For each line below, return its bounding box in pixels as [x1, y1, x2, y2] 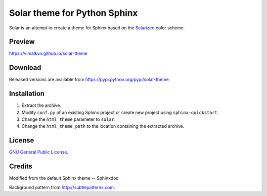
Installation [9, 90, 44, 98]
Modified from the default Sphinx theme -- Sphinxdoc [9, 175, 119, 181]
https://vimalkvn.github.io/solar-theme [9, 50, 88, 56]
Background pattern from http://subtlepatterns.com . [9, 184, 115, 190]
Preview [9, 38, 35, 46]
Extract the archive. [21, 102, 61, 108]
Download [9, 63, 42, 72]
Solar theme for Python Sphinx [9, 7, 138, 18]
